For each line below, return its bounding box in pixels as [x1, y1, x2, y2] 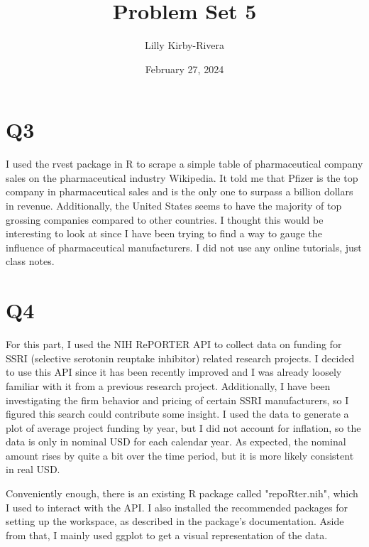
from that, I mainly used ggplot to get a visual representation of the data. [6, 527, 328, 542]
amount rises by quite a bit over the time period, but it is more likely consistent [6, 448, 354, 462]
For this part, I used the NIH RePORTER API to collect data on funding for [6, 337, 342, 352]
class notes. [6, 254, 55, 269]
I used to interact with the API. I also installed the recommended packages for [6, 499, 348, 514]
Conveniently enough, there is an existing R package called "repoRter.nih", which [6, 486, 358, 501]
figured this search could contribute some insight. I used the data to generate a [6, 406, 349, 421]
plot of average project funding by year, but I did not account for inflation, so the [6, 420, 361, 435]
